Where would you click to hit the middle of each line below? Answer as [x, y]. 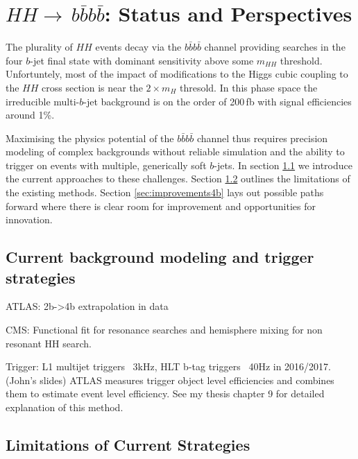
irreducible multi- [43, 101]
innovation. [29, 219]
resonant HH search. [49, 343]
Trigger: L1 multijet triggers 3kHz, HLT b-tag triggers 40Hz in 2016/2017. [168, 366]
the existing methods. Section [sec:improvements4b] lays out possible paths [165, 192]
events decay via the [138, 47]
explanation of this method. [65, 407]
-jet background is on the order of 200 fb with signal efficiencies [218, 101]
